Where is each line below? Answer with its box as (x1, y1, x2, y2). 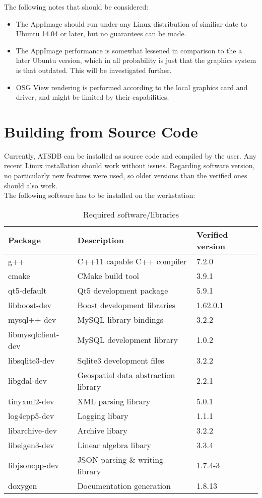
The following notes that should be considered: (4, 2, 149, 12)
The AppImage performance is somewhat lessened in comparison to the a (16, 45, 242, 55)
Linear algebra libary (77, 439, 151, 451)
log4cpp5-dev (8, 409, 54, 421)
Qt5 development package (77, 284, 168, 296)
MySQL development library (77, 334, 178, 346)
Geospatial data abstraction (77, 369, 175, 381)
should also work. (4, 180, 57, 190)
